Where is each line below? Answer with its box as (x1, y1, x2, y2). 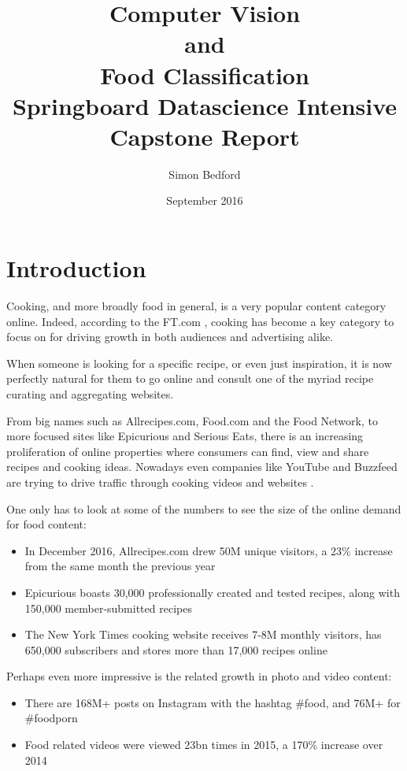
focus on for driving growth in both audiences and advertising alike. (6, 328, 334, 345)
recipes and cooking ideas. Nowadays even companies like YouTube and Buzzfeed (6, 458, 398, 475)
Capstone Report (109, 120, 300, 152)
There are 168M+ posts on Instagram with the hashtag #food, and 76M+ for (24, 694, 401, 710)
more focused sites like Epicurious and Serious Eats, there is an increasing (6, 428, 364, 444)
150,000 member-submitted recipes (24, 599, 192, 616)
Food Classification (100, 58, 309, 91)
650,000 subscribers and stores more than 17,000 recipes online (24, 641, 327, 658)
